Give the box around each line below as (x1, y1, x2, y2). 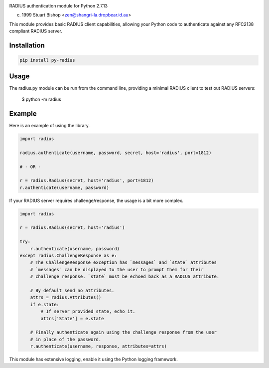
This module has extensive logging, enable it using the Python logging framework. (9, 357, 178, 363)
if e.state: (30, 302, 60, 307)
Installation (9, 41, 45, 49)
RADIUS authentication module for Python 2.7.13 (9, 3, 108, 8)
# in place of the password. (30, 337, 102, 342)
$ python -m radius (21, 96, 62, 102)
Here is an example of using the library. (9, 122, 90, 128)
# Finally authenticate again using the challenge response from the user (30, 330, 217, 335)
